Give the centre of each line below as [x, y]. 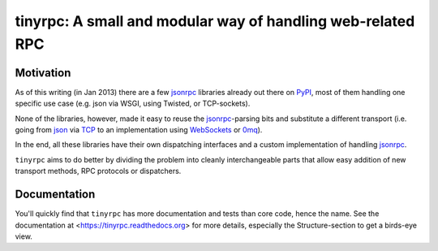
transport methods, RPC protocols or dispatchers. [98, 171]
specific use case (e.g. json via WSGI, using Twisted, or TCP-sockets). [133, 104]
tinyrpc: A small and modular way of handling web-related [215, 21]
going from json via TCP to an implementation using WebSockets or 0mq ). [139, 130]
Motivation [43, 73]
